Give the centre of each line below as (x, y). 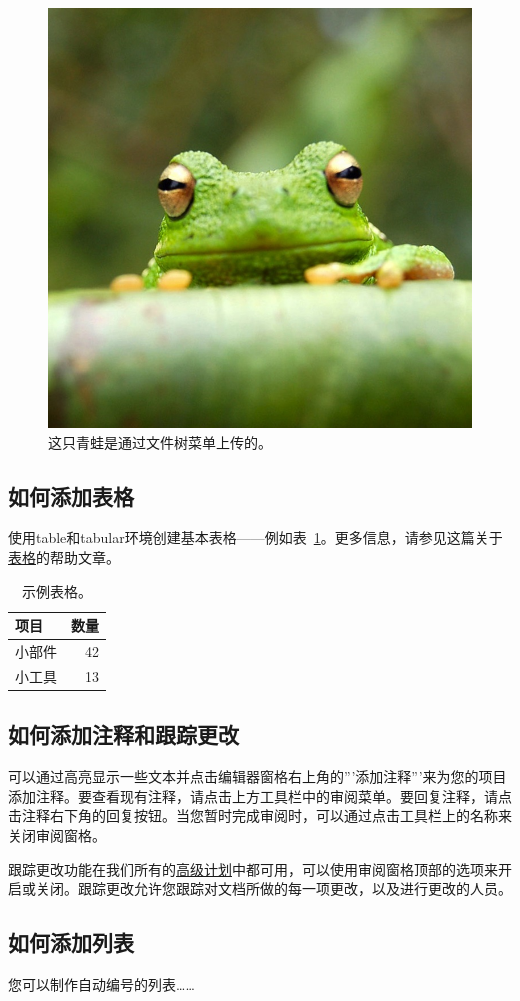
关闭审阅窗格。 (57, 834)
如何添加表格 (71, 495)
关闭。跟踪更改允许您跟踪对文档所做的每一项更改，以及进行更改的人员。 (273, 888)
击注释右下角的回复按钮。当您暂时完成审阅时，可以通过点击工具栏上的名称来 (260, 815)
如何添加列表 (71, 942)
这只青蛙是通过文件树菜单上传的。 (160, 441)
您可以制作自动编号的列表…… (101, 983)
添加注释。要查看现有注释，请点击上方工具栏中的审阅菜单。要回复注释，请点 (260, 795)
